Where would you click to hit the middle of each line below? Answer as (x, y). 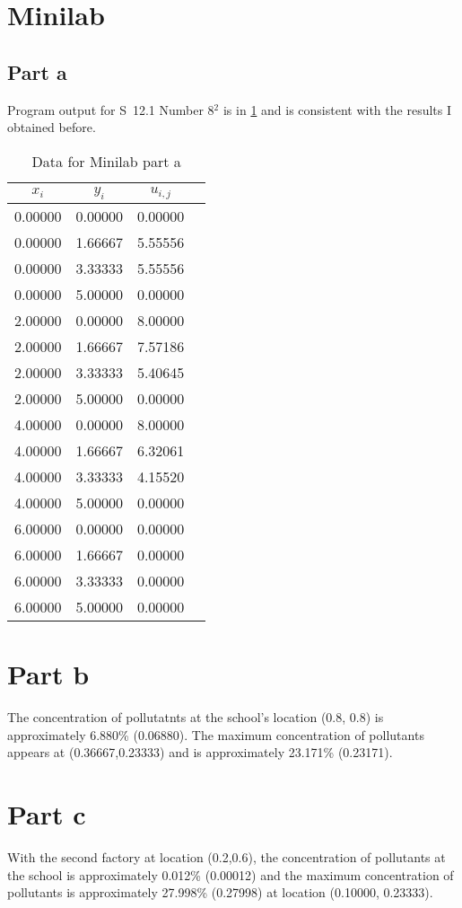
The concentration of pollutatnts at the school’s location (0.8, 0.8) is (196, 717)
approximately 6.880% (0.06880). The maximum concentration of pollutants (216, 734)
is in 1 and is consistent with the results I (337, 109)
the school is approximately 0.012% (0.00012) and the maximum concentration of (231, 874)
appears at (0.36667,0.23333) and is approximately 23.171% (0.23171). (200, 752)
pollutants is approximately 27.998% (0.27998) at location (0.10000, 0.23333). (220, 892)
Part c (47, 814)
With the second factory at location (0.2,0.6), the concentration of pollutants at (227, 856)
